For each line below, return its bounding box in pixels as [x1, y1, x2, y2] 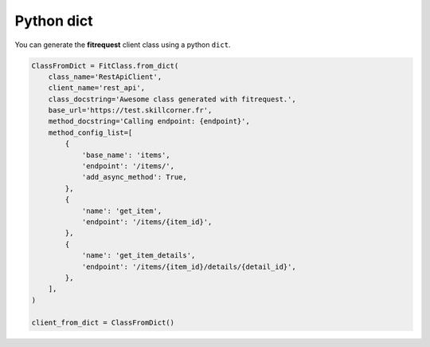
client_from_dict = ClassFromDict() [31, 317, 175, 327]
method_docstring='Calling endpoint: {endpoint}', [48, 116, 250, 126]
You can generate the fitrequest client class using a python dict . [14, 40, 231, 49]
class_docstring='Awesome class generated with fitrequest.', [48, 94, 296, 104]
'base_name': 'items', [81, 150, 170, 160]
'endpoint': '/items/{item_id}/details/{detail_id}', [81, 262, 296, 271]
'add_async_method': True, [81, 172, 187, 182]
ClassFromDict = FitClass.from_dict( [31, 61, 179, 70]
